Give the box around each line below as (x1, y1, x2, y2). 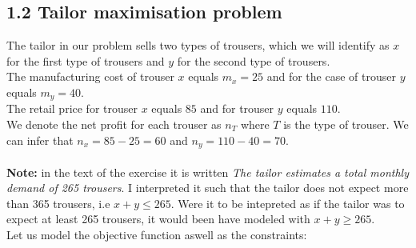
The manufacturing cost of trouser (6, 68, 174, 85)
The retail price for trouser (6, 100, 138, 117)
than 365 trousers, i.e (6, 194, 110, 211)
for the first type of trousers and (6, 52, 165, 69)
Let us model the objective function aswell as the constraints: (6, 226, 307, 243)
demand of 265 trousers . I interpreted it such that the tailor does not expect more (6, 179, 409, 196)
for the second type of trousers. (177, 52, 330, 69)
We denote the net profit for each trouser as (6, 116, 222, 133)
